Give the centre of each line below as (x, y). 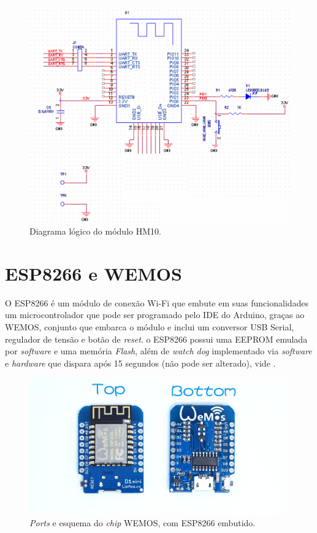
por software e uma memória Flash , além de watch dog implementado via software (158, 351)
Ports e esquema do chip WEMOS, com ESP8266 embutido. (143, 522)
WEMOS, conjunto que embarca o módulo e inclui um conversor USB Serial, (150, 326)
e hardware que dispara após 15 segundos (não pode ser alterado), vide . (140, 363)
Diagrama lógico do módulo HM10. (95, 231)
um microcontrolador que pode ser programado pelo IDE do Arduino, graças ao (155, 315)
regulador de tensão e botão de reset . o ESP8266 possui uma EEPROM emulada (156, 339)
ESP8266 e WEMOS (94, 273)
